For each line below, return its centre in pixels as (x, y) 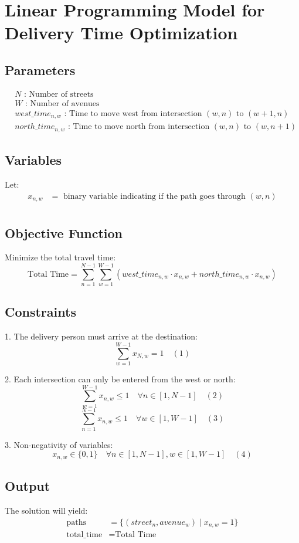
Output (28, 486)
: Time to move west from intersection (133, 113)
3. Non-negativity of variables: (59, 444)
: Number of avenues (62, 103)
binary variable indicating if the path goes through (154, 196)
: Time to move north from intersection (139, 127)
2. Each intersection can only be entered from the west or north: (120, 379)
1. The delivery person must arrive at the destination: (101, 336)
